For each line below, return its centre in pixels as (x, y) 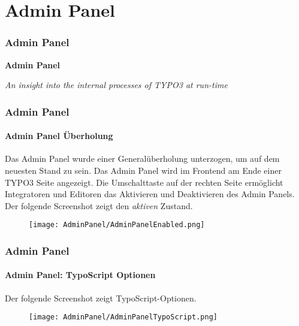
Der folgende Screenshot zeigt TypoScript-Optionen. (101, 298)
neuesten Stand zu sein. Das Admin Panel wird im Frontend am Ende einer (143, 170)
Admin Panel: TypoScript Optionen (80, 275)
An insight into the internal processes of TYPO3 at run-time (116, 85)
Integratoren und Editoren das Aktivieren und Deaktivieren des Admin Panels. (150, 194)
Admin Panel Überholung (59, 136)
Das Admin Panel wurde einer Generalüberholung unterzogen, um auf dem (142, 159)
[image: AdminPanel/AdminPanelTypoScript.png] (123, 317)
